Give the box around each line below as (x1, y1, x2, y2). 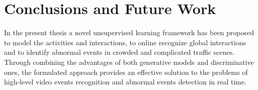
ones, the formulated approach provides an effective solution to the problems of (4, 66, 248, 77)
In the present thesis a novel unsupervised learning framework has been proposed (4, 27, 254, 38)
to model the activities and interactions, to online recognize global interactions (4, 37, 246, 47)
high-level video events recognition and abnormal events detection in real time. (4, 76, 247, 87)
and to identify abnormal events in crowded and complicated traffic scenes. (4, 47, 235, 57)
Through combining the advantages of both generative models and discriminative (4, 56, 254, 67)
